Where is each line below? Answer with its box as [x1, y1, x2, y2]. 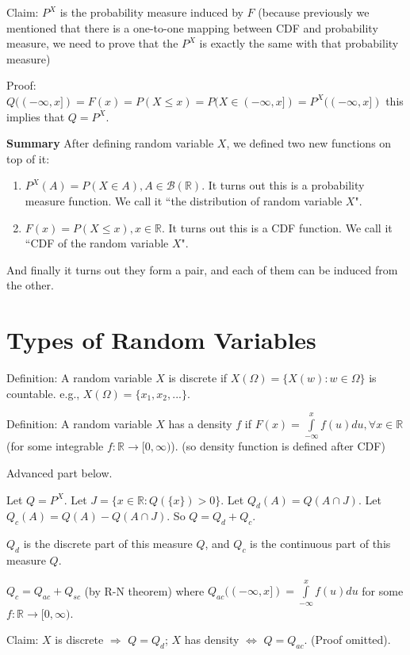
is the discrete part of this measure [23, 535, 193, 552]
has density [184, 631, 239, 648]
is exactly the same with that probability [199, 35, 399, 52]
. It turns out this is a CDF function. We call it [161, 219, 393, 236]
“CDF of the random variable [25, 235, 169, 251]
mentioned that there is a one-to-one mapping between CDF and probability [6, 19, 378, 36]
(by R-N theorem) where [84, 582, 205, 599]
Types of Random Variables [6, 324, 316, 356]
